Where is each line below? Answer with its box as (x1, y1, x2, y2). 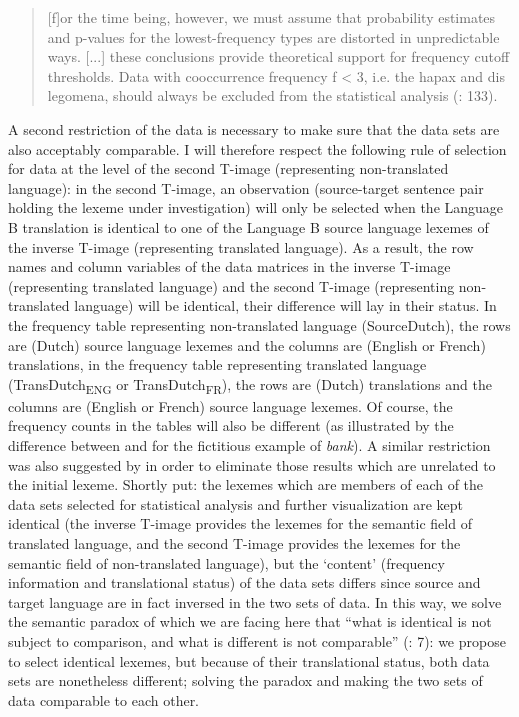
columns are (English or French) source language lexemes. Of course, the (8, 395, 453, 416)
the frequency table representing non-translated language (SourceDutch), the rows (8, 314, 511, 335)
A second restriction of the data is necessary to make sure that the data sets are (8, 118, 500, 139)
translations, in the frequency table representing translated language (8, 354, 427, 375)
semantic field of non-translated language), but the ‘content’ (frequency (8, 552, 445, 573)
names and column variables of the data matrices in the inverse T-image (8, 256, 451, 277)
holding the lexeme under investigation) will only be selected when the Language (8, 197, 504, 218)
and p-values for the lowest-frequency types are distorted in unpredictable (47, 26, 500, 47)
